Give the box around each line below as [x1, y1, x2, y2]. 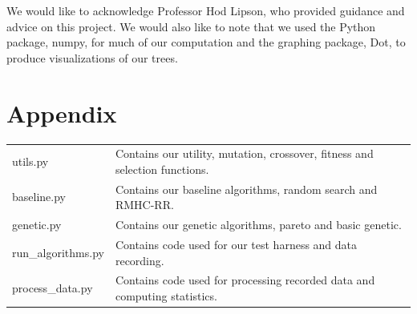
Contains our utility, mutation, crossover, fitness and [115, 145, 374, 162]
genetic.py [12, 216, 62, 233]
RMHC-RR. [115, 196, 174, 213]
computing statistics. [115, 288, 217, 304]
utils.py [12, 153, 49, 170]
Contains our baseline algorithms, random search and [115, 180, 378, 197]
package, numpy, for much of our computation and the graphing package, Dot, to [6, 34, 406, 50]
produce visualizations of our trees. [6, 49, 178, 66]
